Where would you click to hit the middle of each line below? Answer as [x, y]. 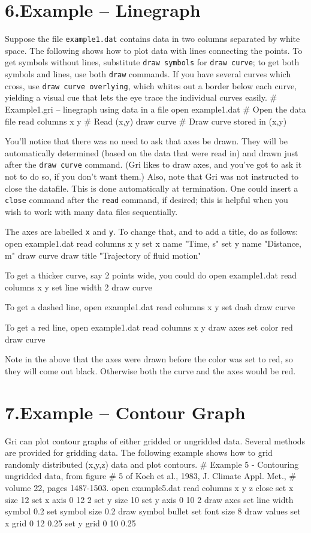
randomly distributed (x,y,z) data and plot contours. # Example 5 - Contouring [152, 464]
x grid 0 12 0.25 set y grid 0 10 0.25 [70, 523]
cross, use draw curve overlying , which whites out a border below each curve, [151, 85]
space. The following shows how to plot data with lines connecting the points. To [154, 50]
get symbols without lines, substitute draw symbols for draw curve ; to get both [152, 62]
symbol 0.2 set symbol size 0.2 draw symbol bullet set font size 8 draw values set [153, 511]
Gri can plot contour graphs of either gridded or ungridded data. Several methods [155, 440]
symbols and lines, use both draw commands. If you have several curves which [148, 74]
